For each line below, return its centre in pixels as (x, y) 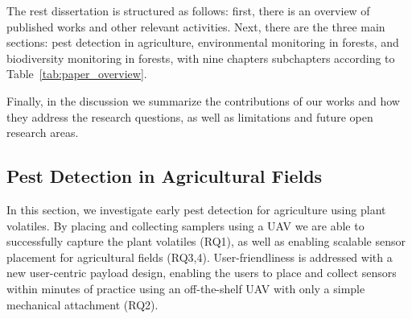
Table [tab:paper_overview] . (77, 74)
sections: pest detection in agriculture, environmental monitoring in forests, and (203, 42)
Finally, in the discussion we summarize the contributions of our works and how (203, 100)
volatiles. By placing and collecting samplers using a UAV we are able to (185, 225)
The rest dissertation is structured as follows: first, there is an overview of (188, 10)
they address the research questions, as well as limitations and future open (190, 116)
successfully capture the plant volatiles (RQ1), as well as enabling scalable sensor (206, 241)
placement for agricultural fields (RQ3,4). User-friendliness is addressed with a (200, 257)
